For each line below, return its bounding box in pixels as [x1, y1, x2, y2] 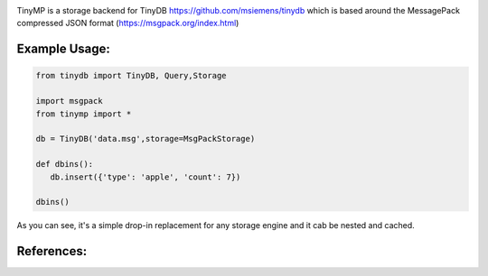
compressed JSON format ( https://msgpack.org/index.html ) [16, 18, 239, 29]
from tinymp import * [35, 108, 132, 119]
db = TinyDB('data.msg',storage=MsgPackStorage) [35, 133, 256, 144]
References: [16, 244, 88, 259]
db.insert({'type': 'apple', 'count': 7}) [50, 171, 241, 182]
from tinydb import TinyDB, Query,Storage [35, 70, 227, 81]
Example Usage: [16, 41, 110, 57]
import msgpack [35, 96, 103, 106]
